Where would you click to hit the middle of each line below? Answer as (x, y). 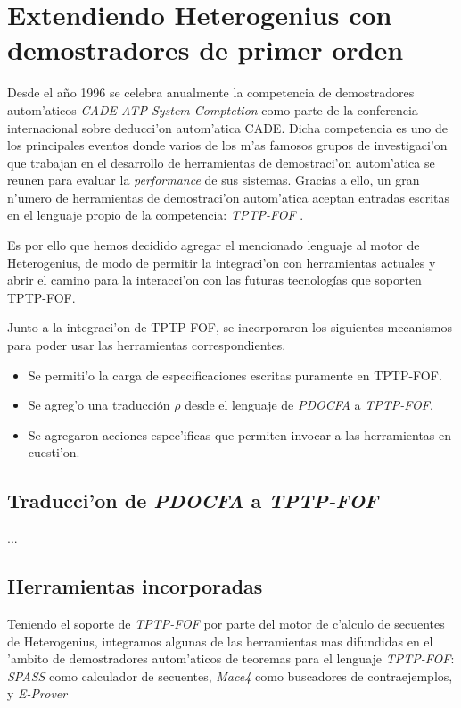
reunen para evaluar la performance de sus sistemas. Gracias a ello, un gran (214, 180)
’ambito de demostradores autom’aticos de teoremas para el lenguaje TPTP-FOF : (231, 658)
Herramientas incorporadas (135, 586)
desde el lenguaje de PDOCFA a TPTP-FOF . (309, 405)
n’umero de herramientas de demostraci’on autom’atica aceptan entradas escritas (229, 197)
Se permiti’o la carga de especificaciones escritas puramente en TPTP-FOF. (235, 375)
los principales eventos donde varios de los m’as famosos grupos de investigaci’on (227, 145)
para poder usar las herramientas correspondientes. (147, 345)
